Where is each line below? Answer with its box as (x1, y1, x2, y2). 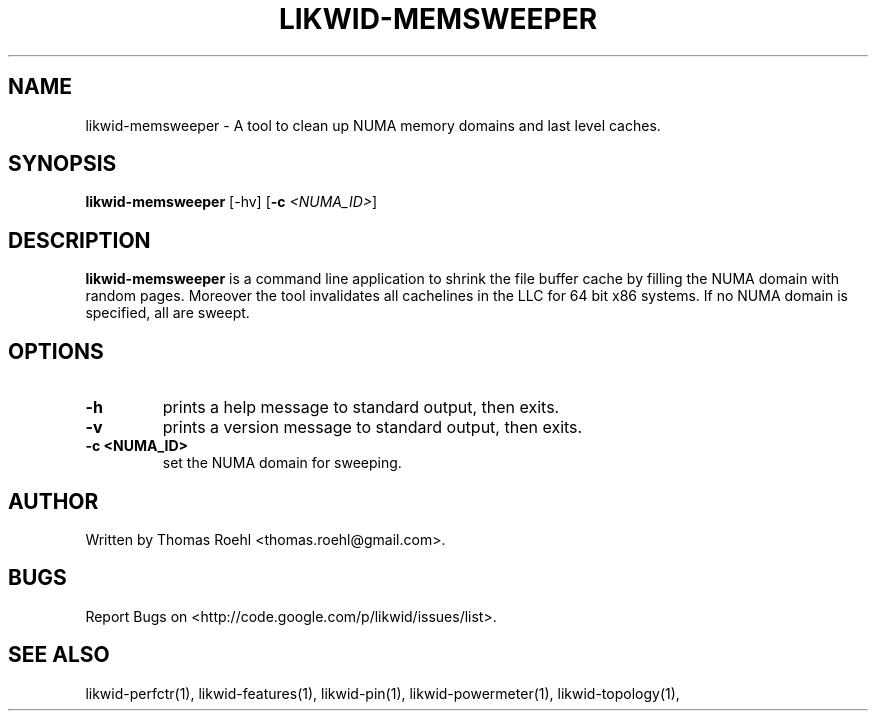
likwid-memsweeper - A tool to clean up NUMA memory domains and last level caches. (85, 116, 661, 134)
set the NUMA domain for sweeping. (162, 454, 402, 472)
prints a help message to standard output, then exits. (162, 397, 560, 418)
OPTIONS (8, 338, 104, 364)
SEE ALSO (8, 642, 110, 668)
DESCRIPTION (8, 227, 151, 253)
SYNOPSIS (8, 151, 117, 177)
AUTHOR (8, 488, 99, 514)
